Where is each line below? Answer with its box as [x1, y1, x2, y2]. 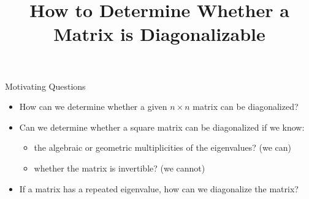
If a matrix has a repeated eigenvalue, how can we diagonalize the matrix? [19, 182, 299, 195]
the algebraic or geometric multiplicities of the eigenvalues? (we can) [34, 141, 292, 154]
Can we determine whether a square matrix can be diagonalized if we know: [19, 120, 305, 133]
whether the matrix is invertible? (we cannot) [34, 161, 205, 174]
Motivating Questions [5, 79, 86, 92]
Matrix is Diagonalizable [53, 21, 265, 46]
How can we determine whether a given [19, 100, 167, 113]
